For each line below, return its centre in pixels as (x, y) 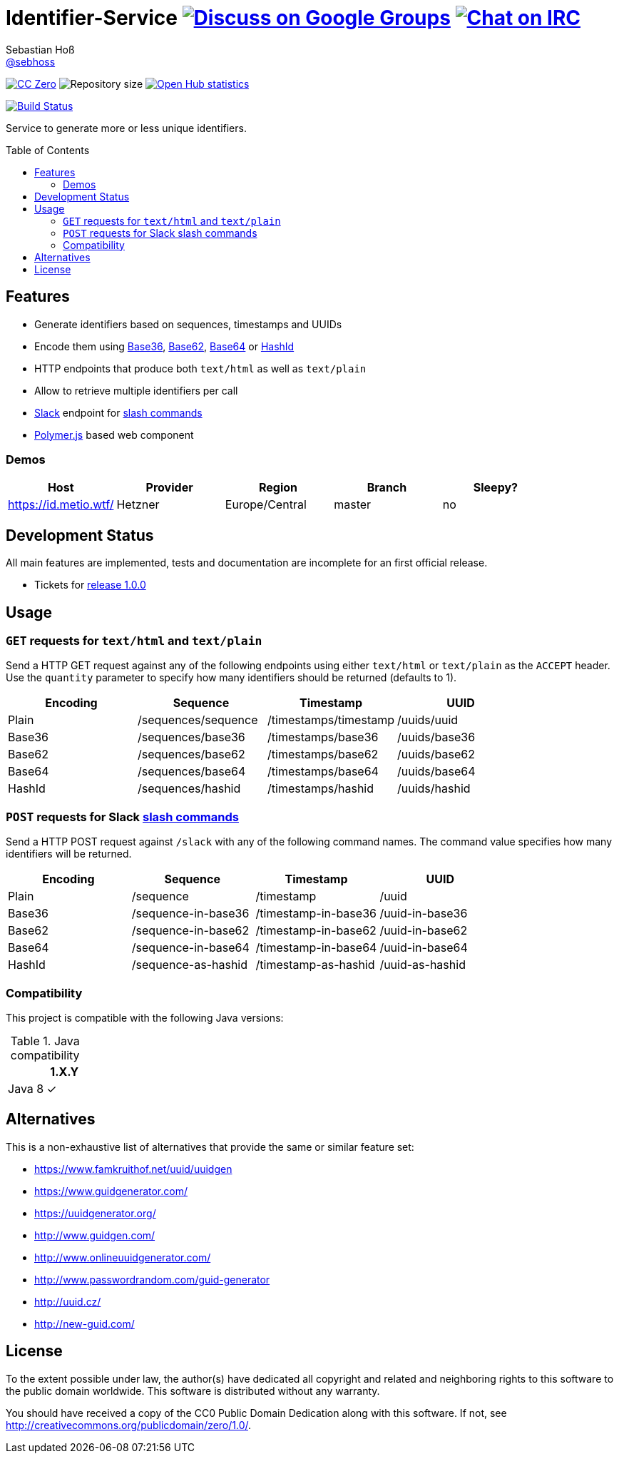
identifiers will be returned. (69, 854)
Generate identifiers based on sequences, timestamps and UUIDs (188, 324)
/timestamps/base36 (323, 737)
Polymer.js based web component (114, 434)
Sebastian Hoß (40, 49)
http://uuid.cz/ (68, 1301)
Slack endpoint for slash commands (118, 412)
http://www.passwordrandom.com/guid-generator (152, 1279)
